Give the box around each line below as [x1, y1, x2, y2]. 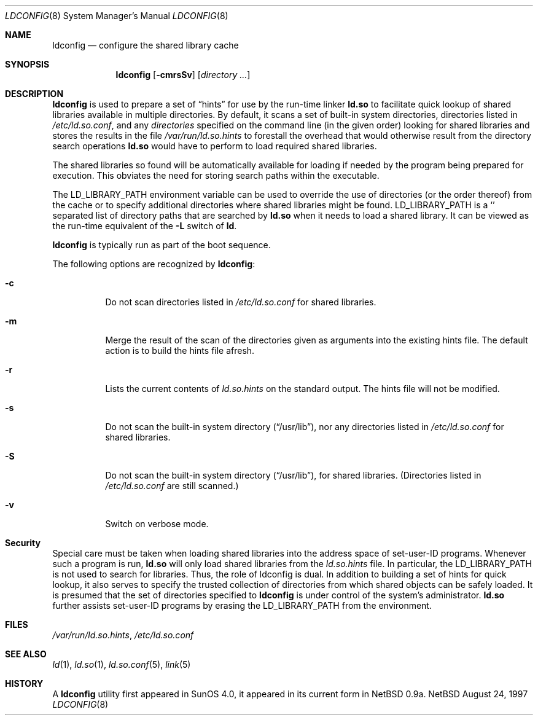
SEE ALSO [5, 649, 47, 659]
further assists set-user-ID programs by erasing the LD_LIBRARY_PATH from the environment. [52, 600, 432, 611]
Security [5, 538, 41, 548]
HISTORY [5, 678, 44, 689]
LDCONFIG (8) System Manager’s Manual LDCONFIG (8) [5, 10, 228, 21]
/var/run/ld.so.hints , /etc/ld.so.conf [52, 630, 194, 640]
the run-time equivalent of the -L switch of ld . [52, 221, 237, 231]
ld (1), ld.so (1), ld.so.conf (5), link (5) [52, 659, 191, 670]
